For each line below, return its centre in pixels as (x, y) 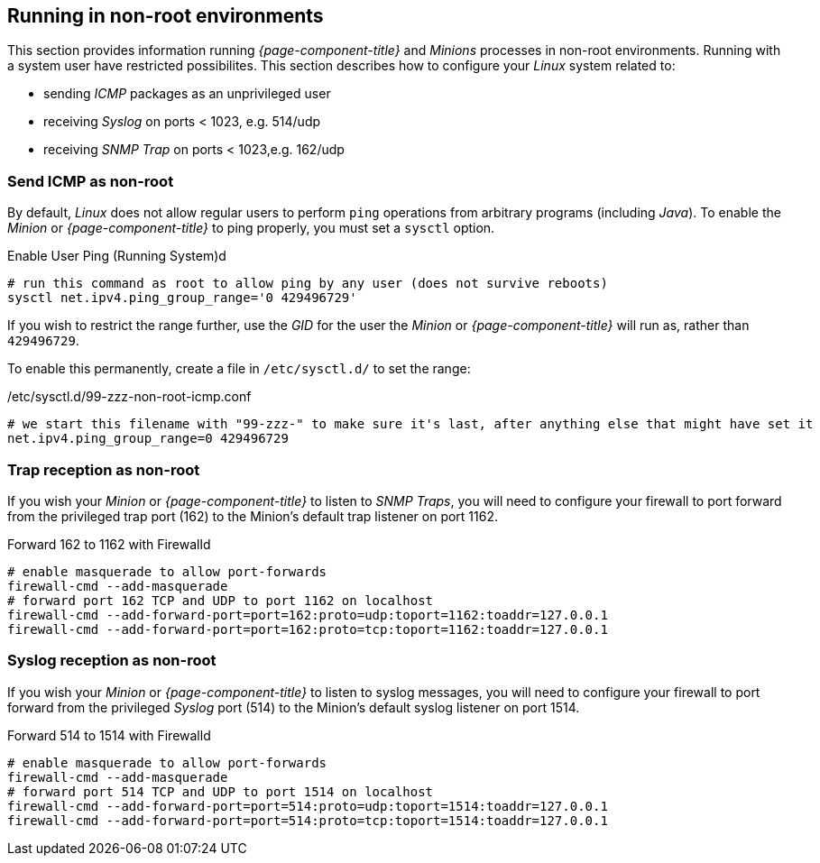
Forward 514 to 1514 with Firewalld (109, 735)
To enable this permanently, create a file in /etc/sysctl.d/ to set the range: (239, 369)
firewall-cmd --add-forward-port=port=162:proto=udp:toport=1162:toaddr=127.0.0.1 (308, 615)
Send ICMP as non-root (91, 181)
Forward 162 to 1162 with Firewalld (109, 544)
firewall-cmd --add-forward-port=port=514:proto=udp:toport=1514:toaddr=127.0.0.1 (308, 806)
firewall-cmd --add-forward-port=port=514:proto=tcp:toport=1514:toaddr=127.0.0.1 (308, 820)
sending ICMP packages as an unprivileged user (187, 94)
